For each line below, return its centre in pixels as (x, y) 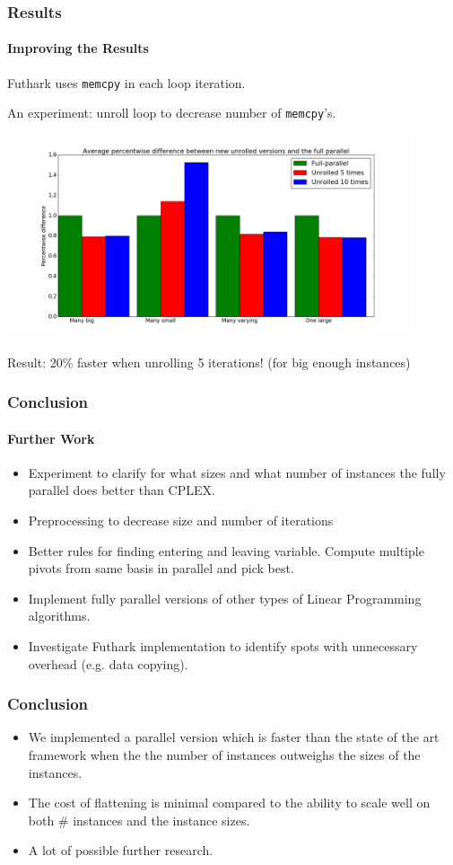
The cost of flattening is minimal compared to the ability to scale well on (229, 803)
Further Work (51, 438)
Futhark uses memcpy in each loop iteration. (126, 82)
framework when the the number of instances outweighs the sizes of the (224, 754)
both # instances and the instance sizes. (139, 820)
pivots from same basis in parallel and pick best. (161, 568)
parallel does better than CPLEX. (122, 490)
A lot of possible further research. (121, 850)
